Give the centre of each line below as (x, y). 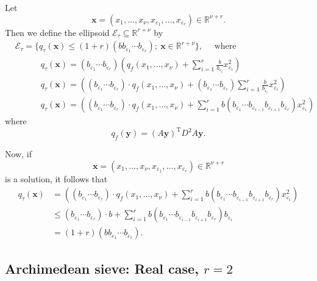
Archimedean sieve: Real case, (102, 268)
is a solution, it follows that (56, 178)
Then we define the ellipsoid (57, 32)
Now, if (18, 154)
